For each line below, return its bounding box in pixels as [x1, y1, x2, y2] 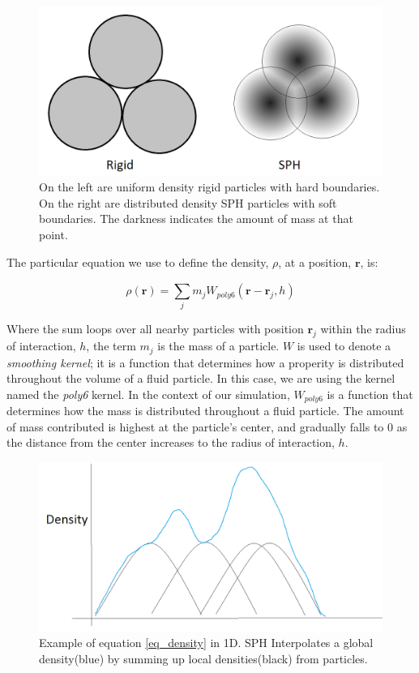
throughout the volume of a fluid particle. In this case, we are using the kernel [6, 370, 395, 387]
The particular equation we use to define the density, [6, 253, 269, 270]
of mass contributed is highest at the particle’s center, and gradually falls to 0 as [6, 418, 408, 435]
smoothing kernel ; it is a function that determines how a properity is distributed [6, 354, 404, 371]
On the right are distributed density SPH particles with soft [39, 194, 337, 211]
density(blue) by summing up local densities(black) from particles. [39, 649, 368, 667]
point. [39, 226, 68, 243]
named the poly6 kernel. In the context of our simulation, [6, 385, 290, 402]
